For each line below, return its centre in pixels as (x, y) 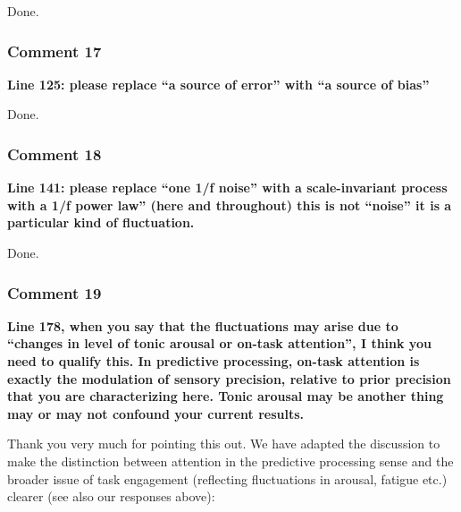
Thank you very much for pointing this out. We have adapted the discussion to (224, 444)
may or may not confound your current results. (156, 413)
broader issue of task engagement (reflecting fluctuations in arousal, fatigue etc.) (227, 478)
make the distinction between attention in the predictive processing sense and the (230, 461)
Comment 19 (54, 292)
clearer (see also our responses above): (111, 496)
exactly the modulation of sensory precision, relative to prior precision (229, 378)
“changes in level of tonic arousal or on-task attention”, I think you (219, 343)
